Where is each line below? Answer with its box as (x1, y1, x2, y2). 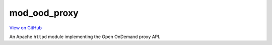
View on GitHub (9, 25, 42, 31)
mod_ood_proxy (9, 7, 79, 18)
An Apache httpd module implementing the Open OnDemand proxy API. (9, 34, 161, 40)
